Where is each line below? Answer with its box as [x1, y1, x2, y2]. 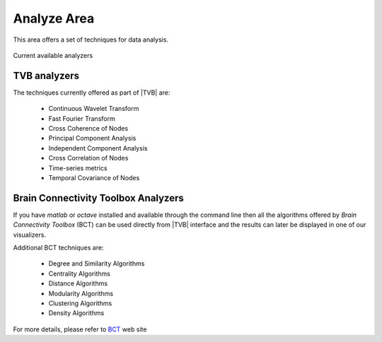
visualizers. [13, 230, 46, 239]
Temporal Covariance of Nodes [48, 173, 140, 182]
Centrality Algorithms [48, 269, 111, 278]
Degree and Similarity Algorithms [48, 259, 145, 268]
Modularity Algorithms [48, 289, 113, 297]
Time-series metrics [48, 163, 108, 172]
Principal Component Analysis [48, 134, 137, 143]
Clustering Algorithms [48, 299, 112, 307]
